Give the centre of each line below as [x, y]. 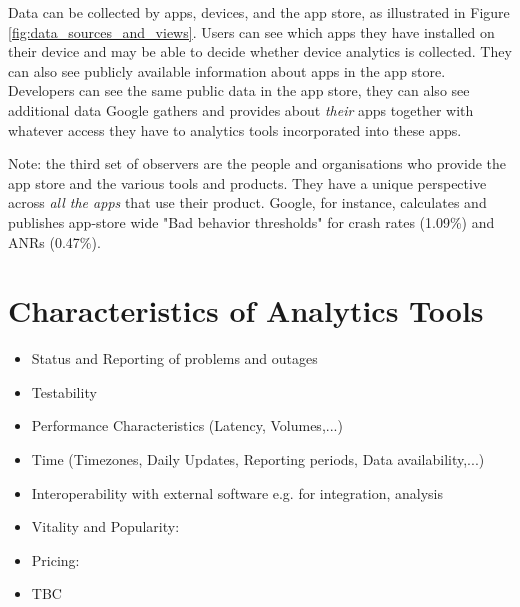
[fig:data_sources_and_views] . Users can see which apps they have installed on [251, 31]
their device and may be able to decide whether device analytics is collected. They [260, 51]
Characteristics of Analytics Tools [246, 310]
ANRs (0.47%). [54, 241]
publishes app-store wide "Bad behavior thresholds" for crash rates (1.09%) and [251, 221]
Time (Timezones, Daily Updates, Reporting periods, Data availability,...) [258, 459]
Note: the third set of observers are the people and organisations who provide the [257, 163]
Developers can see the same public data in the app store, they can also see [239, 90]
